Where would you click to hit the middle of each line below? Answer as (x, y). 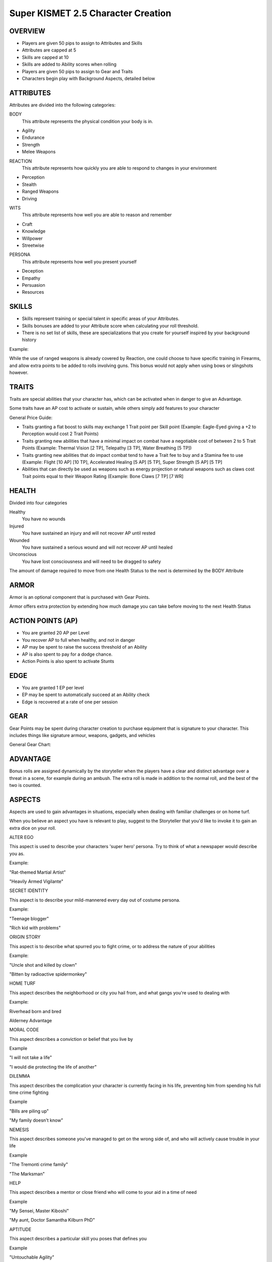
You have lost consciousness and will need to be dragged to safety (91, 561)
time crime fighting (29, 1092)
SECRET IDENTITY (29, 890)
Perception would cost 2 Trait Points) (60, 434)
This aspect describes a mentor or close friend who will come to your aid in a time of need (103, 1192)
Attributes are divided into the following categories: (62, 105)
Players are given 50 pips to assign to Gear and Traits (77, 71)
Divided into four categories (38, 503)
